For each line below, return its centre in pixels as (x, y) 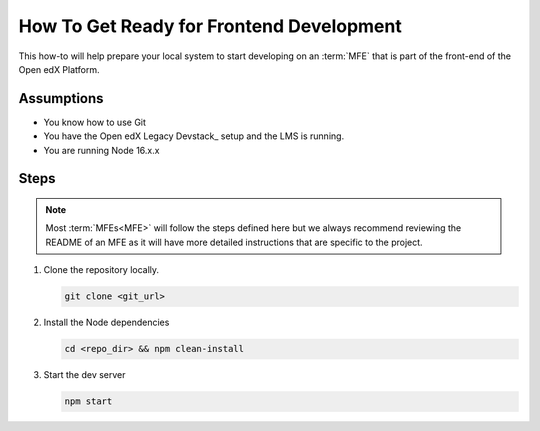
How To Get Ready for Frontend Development (210, 26)
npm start (88, 401)
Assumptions (61, 98)
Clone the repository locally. (101, 270)
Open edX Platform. (59, 69)
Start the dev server (84, 375)
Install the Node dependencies (106, 322)
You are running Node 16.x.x (101, 150)
